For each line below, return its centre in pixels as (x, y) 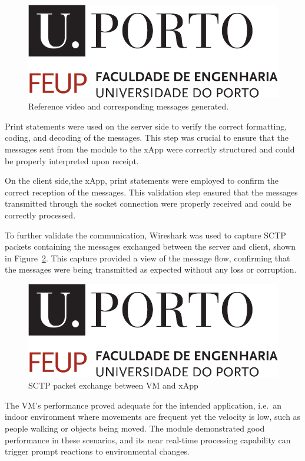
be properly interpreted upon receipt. (72, 160)
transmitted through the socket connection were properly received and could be (148, 203)
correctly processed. (40, 215)
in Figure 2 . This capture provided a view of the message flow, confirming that (147, 258)
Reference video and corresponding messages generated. (129, 106)
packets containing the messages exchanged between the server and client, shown (150, 246)
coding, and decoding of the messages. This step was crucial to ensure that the (147, 137)
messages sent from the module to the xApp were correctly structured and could (150, 149)
